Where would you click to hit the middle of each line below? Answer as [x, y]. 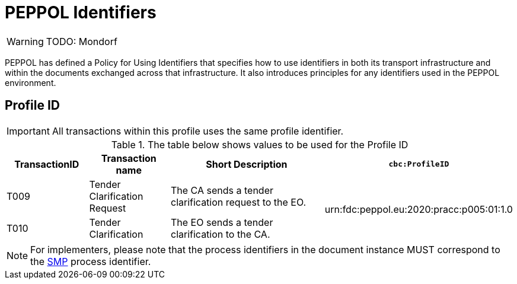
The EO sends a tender [222, 222]
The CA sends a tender [222, 190]
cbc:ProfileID [419, 164]
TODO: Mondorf [82, 41]
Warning [25, 41]
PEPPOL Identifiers [81, 12]
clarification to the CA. [220, 234]
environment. [31, 82]
